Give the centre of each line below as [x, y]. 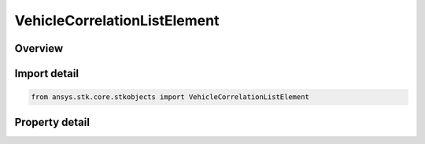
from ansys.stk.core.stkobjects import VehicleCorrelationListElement [170, 97]
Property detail [52, 122]
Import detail [46, 74]
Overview [39, 48]
